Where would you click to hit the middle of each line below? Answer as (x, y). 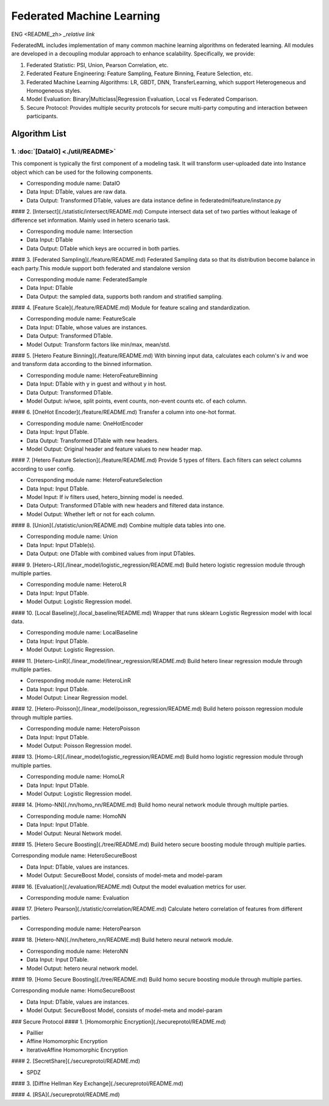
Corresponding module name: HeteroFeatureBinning (92, 375)
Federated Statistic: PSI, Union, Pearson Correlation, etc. (97, 65)
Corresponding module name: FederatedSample (87, 279)
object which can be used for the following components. (82, 172)
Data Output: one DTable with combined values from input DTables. (111, 554)
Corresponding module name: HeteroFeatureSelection (94, 480)
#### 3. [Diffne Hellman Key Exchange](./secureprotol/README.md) (97, 1083)
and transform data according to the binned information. (82, 364)
